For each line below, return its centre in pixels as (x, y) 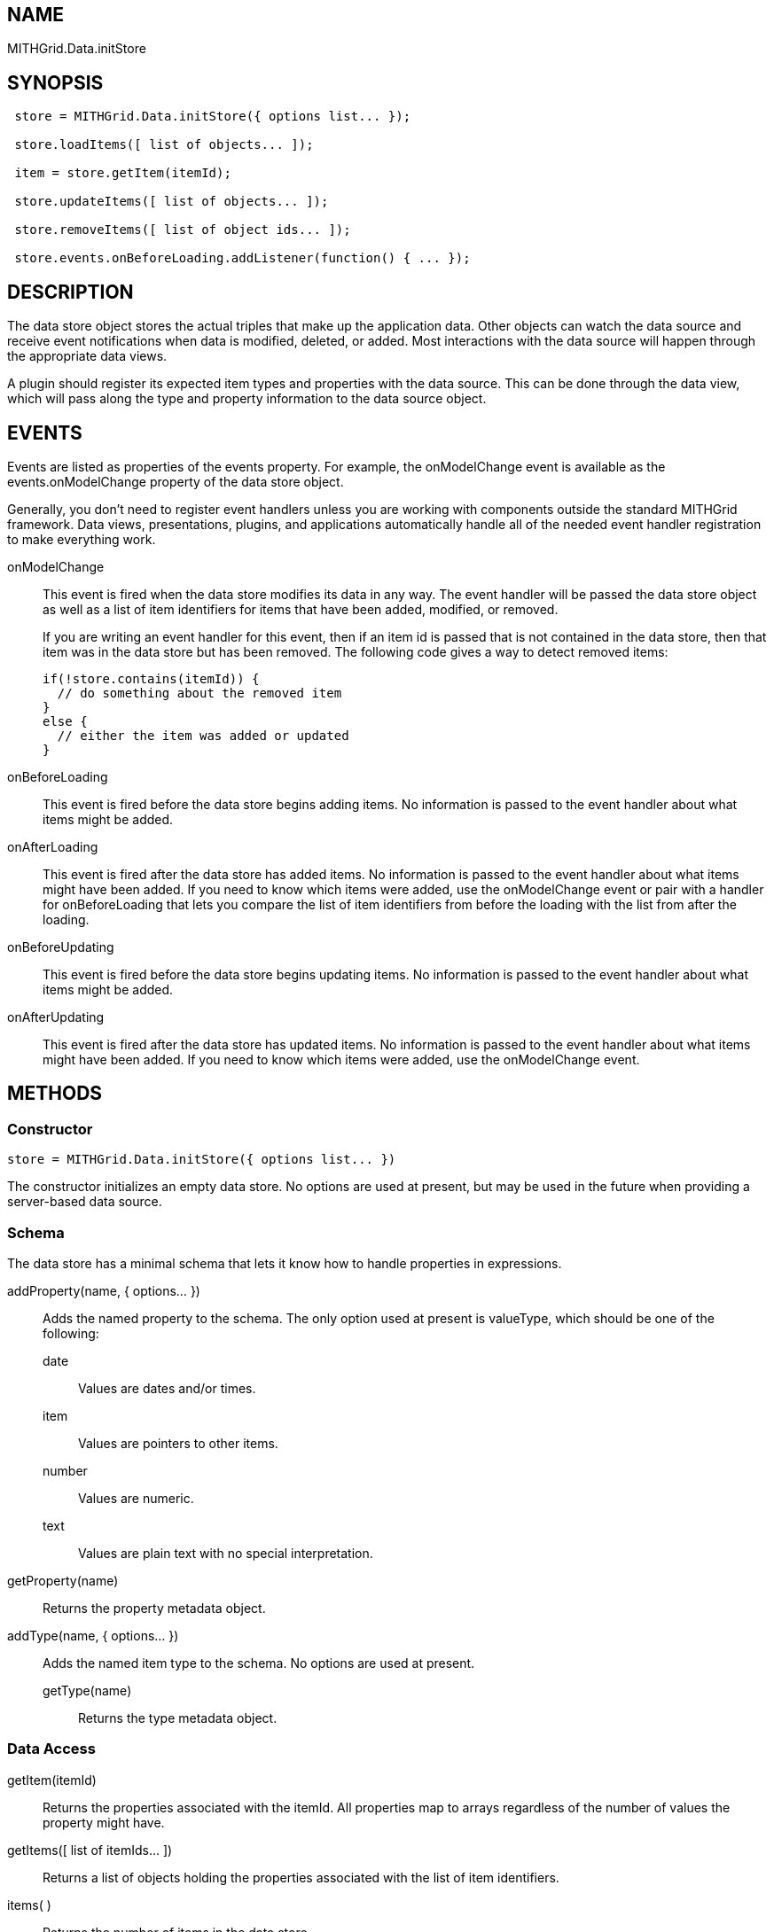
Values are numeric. (136, 1498)
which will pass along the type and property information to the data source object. (247, 399)
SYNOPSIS (55, 82)
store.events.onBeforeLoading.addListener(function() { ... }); (242, 258)
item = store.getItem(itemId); (123, 173)
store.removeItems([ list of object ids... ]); (183, 230)
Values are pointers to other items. (178, 1443)
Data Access (51, 1749)
